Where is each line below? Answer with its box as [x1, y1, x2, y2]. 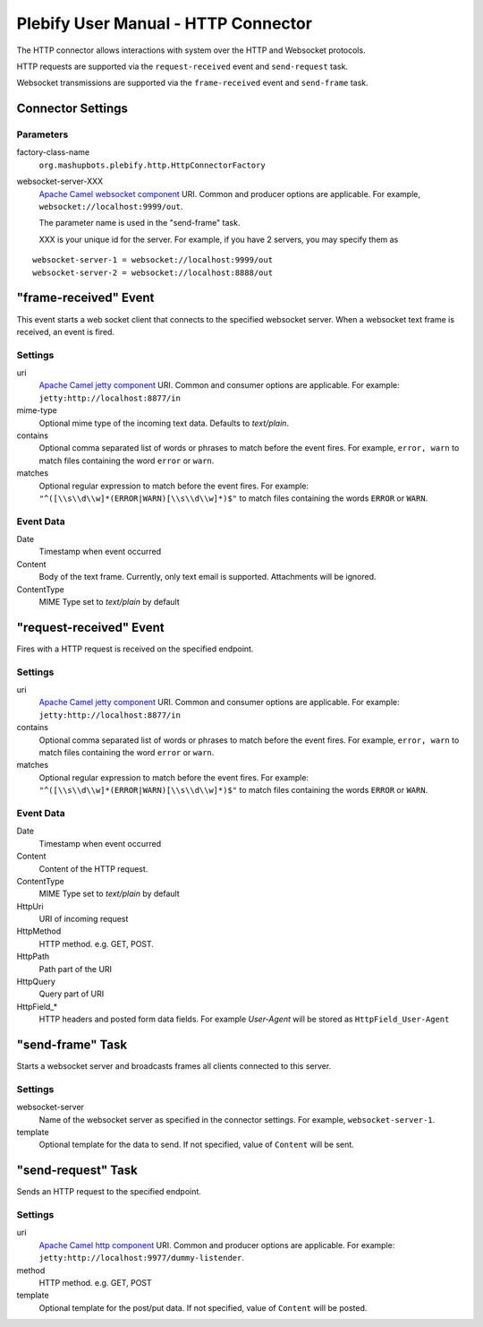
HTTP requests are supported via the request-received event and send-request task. [16, 61, 349, 72]
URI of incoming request [38, 914, 129, 925]
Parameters [16, 128, 69, 141]
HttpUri [16, 900, 44, 911]
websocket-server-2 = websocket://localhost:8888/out [32, 267, 273, 278]
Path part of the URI [38, 963, 112, 974]
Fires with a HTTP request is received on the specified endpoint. [16, 643, 254, 654]
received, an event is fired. [16, 326, 115, 337]
